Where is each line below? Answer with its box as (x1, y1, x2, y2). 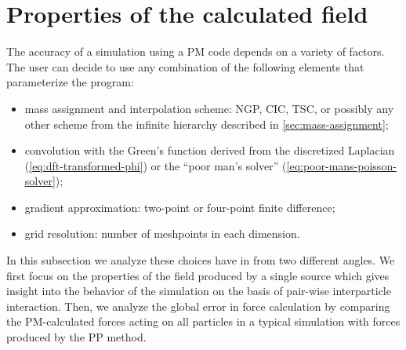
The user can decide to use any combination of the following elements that (6, 58, 364, 75)
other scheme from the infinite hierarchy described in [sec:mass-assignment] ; (24, 115, 389, 132)
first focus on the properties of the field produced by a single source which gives (6, 267, 390, 283)
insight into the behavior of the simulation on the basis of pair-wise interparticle (6, 283, 391, 299)
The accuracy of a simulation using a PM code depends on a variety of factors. (6, 43, 385, 60)
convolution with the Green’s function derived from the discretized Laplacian (24, 142, 395, 159)
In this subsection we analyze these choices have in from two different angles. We (6, 252, 395, 268)
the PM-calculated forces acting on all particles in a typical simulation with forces (6, 313, 401, 330)
